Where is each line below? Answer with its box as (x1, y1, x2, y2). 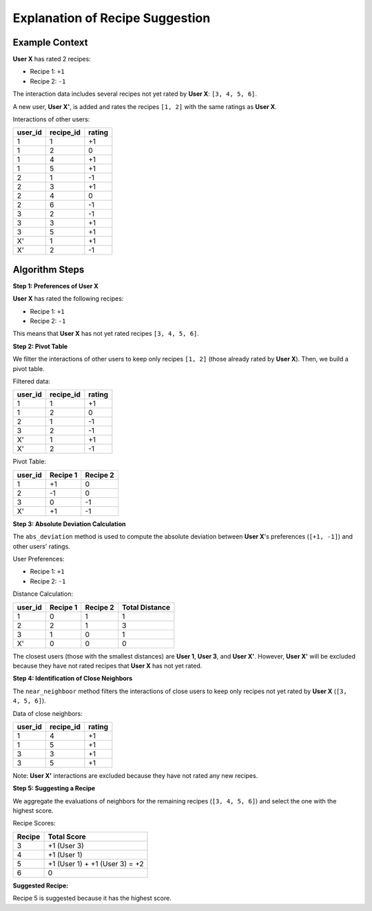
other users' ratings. (12, 542, 70, 550)
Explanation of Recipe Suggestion (12, 10, 211, 26)
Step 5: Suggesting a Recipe (12, 784, 96, 792)
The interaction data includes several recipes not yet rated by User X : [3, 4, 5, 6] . (12, 90, 258, 98)
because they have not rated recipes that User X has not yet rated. (12, 661, 203, 670)
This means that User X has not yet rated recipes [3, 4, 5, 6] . (12, 330, 200, 338)
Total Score (48, 832, 86, 841)
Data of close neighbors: (12, 709, 83, 717)
